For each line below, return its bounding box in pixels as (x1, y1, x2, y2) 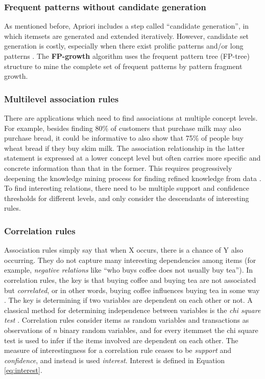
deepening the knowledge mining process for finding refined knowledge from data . (4, 172, 261, 183)
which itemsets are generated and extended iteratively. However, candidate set (4, 30, 249, 41)
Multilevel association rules (4, 92, 119, 105)
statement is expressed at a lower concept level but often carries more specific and (4, 152, 261, 163)
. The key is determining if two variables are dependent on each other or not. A (4, 295, 253, 305)
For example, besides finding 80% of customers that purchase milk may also (4, 122, 241, 133)
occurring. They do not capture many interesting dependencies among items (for (4, 254, 256, 265)
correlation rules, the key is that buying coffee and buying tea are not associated (4, 274, 256, 285)
